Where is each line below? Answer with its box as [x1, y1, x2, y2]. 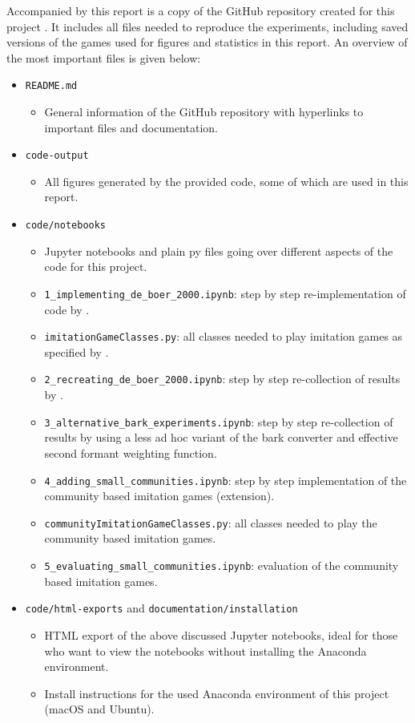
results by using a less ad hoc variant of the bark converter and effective [44, 429, 398, 446]
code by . [44, 301, 90, 317]
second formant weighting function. [44, 444, 217, 461]
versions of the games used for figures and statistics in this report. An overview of [6, 34, 408, 50]
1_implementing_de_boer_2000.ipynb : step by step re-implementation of [44, 285, 406, 301]
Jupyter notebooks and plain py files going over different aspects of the [44, 242, 393, 259]
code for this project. [44, 258, 147, 275]
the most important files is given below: [6, 49, 201, 66]
